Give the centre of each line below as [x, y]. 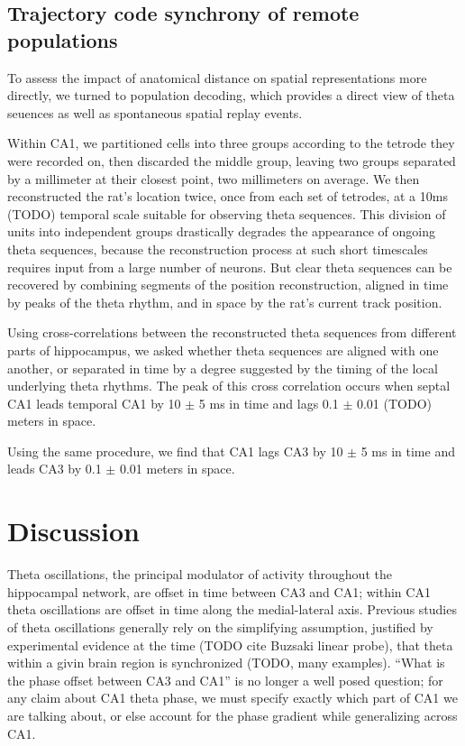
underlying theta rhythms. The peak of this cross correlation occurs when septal [229, 386]
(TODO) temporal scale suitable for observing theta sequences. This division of [227, 213]
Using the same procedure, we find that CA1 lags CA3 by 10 [175, 451]
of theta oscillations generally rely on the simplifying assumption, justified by [220, 626]
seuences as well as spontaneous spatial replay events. [155, 112]
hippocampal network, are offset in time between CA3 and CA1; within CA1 [219, 591]
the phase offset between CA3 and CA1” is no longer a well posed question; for [225, 680]
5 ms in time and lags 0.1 [269, 403]
